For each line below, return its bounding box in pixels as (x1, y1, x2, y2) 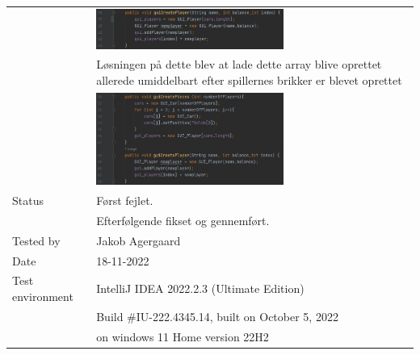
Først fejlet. (96, 192, 153, 209)
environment (12, 288, 73, 305)
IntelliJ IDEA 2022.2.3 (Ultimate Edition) (96, 280, 304, 297)
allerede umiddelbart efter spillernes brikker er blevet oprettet (96, 71, 402, 88)
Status (12, 192, 44, 209)
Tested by (12, 232, 61, 248)
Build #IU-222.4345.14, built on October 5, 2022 (96, 307, 338, 324)
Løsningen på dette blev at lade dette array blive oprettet (96, 56, 382, 73)
